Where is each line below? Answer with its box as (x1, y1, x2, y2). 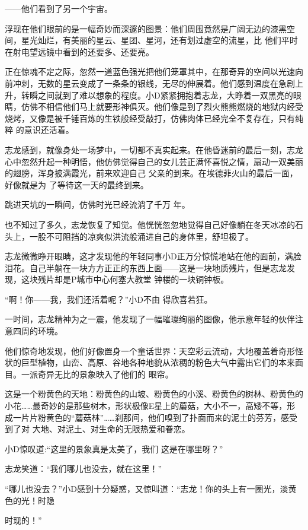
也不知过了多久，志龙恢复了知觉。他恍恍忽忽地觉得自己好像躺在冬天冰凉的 (5, 218, 295, 230)
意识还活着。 (24, 123, 74, 136)
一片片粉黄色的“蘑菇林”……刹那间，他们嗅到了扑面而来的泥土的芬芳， (12, 411, 281, 423)
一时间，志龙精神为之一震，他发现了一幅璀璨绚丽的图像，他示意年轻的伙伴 (5, 313, 295, 325)
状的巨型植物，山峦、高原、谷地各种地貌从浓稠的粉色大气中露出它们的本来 (5, 356, 295, 369)
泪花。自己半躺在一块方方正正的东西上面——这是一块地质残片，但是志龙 (5, 261, 287, 274)
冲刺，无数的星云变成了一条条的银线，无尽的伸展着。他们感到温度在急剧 (12, 77, 295, 89)
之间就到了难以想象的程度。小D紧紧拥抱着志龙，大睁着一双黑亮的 (37, 88, 293, 101)
